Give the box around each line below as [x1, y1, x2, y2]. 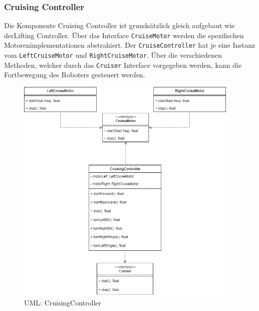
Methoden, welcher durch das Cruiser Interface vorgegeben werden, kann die [4, 59, 241, 70]
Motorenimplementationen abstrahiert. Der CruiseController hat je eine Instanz [4, 40, 255, 50]
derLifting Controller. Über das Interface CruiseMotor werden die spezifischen [4, 30, 244, 40]
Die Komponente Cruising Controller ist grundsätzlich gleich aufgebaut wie [4, 20, 235, 31]
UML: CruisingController [24, 297, 102, 308]
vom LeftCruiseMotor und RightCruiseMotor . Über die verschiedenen [4, 50, 222, 60]
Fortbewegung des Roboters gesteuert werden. [4, 69, 145, 80]
